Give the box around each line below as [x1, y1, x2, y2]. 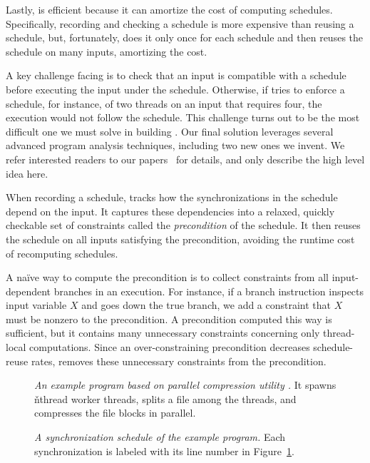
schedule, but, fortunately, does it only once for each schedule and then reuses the [6, 30, 364, 45]
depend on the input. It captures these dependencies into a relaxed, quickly [6, 203, 335, 218]
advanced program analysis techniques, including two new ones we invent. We [6, 138, 345, 153]
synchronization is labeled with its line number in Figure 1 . [34, 443, 294, 458]
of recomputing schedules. [6, 245, 118, 260]
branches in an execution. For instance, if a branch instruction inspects [53, 283, 364, 298]
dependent [6, 283, 51, 298]
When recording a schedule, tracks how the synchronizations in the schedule [6, 190, 338, 205]
